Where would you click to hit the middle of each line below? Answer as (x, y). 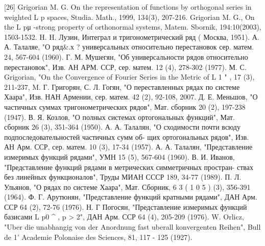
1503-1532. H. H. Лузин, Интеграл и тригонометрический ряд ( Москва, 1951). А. (132, 36)
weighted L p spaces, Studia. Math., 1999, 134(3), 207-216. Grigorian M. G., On (129, 17)
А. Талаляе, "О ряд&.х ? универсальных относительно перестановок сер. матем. (129, 47)
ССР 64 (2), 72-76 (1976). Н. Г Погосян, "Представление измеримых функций (126, 206)
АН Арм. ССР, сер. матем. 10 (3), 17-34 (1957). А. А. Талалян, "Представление (128, 147)
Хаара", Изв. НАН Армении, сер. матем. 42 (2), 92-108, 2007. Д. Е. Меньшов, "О (131, 97)
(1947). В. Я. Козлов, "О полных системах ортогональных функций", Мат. (119, 117)
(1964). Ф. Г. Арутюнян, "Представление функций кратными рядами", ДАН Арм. (131, 197)
